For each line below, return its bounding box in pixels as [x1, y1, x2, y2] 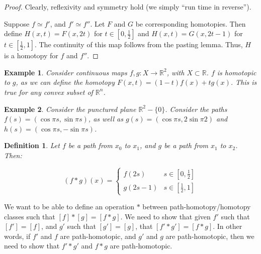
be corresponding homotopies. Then [135, 18, 246, 29]
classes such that [4, 211, 55, 221]
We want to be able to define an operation [4, 201, 135, 212]
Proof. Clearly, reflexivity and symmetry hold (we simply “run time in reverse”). [4, 2, 251, 12]
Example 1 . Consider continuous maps [4, 67, 127, 77]
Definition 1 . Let [4, 140, 60, 151]
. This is [230, 77, 257, 87]
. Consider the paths [165, 103, 227, 114]
